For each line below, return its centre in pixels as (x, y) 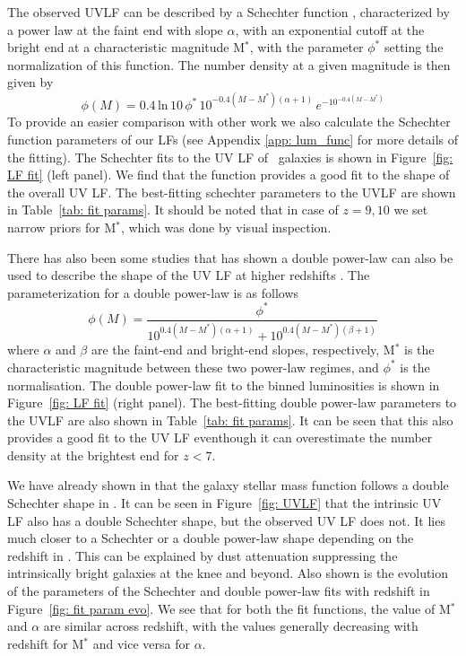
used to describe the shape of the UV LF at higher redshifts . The (189, 275)
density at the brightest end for (93, 455)
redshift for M (46, 643)
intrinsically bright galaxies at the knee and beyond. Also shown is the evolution (228, 573)
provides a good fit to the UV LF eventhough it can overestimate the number (220, 437)
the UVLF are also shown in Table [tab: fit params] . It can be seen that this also (230, 420)
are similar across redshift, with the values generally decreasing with (231, 626)
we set (411, 210)
